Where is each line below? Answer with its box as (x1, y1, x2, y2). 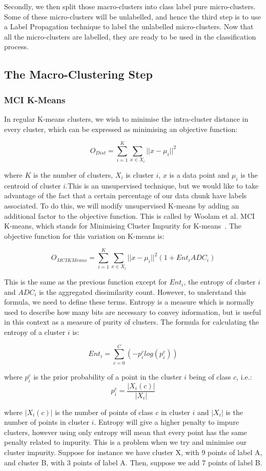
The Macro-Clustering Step (4, 66, 153, 82)
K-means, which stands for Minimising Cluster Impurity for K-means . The (4, 220, 242, 231)
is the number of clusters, (33, 169, 113, 180)
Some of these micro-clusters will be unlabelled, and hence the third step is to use (4, 11, 261, 22)
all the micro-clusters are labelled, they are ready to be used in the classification (4, 31, 256, 42)
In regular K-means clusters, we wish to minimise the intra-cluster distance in (4, 113, 249, 124)
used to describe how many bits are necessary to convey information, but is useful (4, 306, 261, 317)
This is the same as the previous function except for (4, 276, 167, 287)
